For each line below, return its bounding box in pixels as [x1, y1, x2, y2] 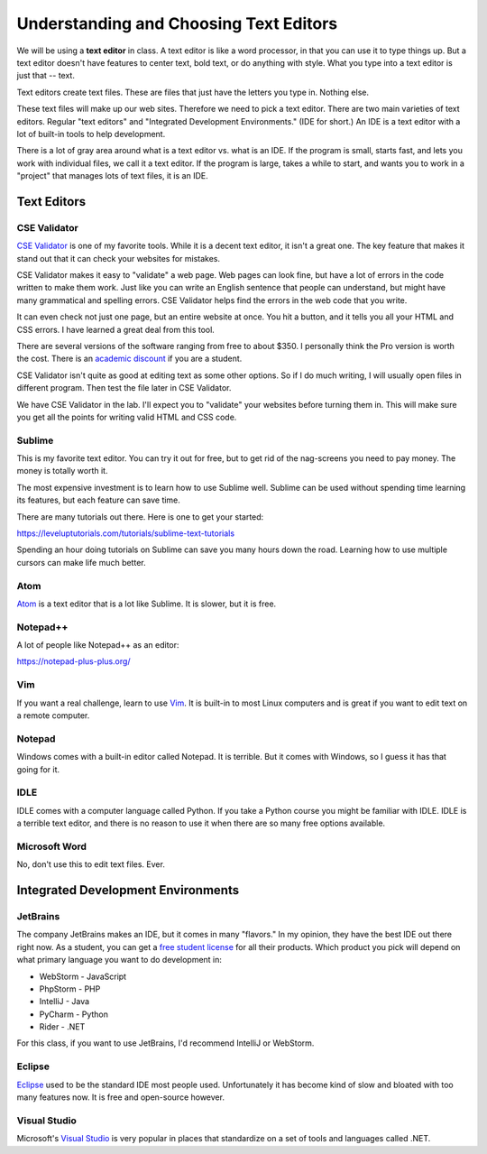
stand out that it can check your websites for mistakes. [16, 253, 221, 263]
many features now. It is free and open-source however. [16, 1092, 225, 1103]
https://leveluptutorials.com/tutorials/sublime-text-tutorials [16, 528, 234, 539]
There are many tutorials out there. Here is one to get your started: [16, 511, 264, 522]
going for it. [16, 763, 60, 775]
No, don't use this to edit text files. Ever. [16, 859, 166, 870]
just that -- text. [16, 70, 76, 81]
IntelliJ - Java [39, 996, 90, 1007]
